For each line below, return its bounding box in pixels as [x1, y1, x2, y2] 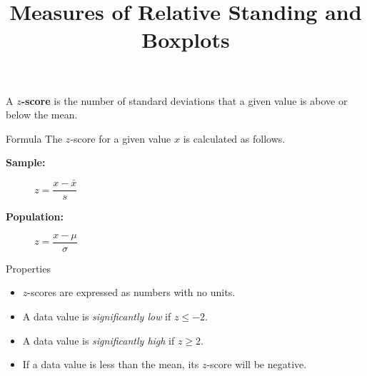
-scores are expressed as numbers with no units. [27, 285, 236, 300]
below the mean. [6, 107, 78, 122]
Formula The [6, 131, 63, 146]
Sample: [6, 155, 46, 170]
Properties [6, 260, 51, 275]
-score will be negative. [206, 357, 307, 372]
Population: [6, 209, 64, 224]
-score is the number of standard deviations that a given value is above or [21, 93, 348, 108]
